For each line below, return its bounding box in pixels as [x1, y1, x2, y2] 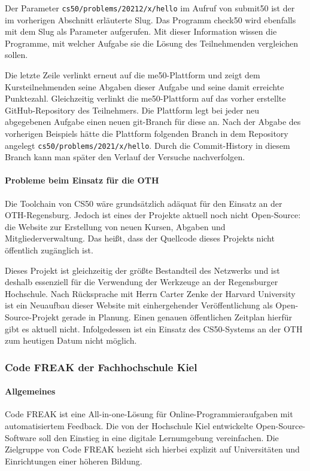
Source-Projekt [5, 310, 59, 323]
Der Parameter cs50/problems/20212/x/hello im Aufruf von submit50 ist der [5, 2, 295, 14]
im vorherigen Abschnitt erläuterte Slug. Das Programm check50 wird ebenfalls [5, 13, 296, 26]
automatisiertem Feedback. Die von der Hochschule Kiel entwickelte [5, 420, 253, 432]
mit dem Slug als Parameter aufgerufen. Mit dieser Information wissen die [5, 25, 277, 38]
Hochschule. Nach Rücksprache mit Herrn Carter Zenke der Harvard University [5, 287, 296, 299]
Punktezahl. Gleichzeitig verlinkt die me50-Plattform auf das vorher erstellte [5, 92, 286, 105]
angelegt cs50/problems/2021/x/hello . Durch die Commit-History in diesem [5, 139, 290, 151]
